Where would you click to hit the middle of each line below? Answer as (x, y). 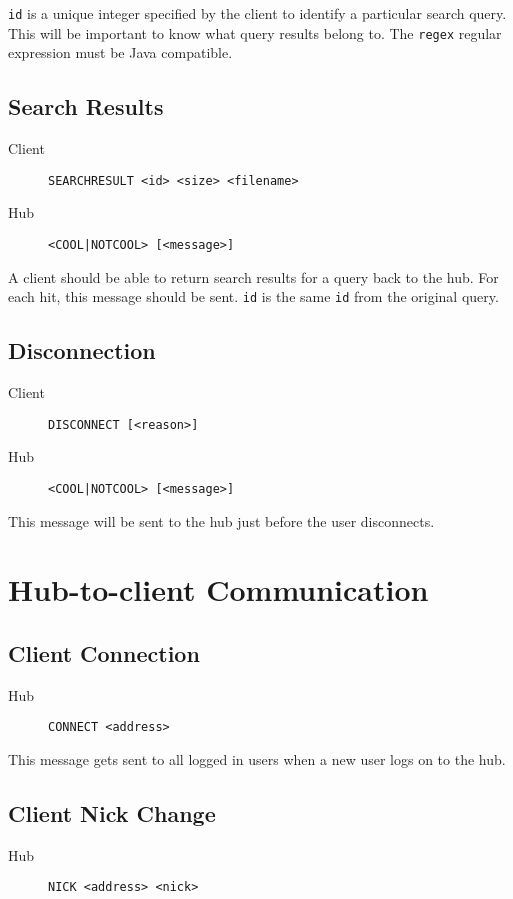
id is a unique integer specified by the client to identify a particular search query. (257, 13)
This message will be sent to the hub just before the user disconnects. (221, 520)
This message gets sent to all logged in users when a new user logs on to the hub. (257, 758)
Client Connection (104, 652)
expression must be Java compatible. (120, 52)
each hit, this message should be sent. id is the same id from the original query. (253, 296)
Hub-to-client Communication (218, 589)
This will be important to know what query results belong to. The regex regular (255, 32)
